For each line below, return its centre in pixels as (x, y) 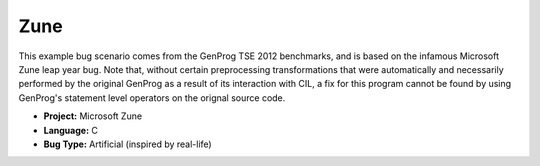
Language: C (71, 130)
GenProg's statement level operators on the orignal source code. (152, 97)
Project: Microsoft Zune (93, 116)
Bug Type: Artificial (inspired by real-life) (127, 144)
